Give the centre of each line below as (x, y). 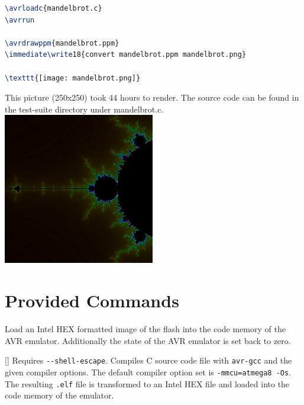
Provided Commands (92, 300)
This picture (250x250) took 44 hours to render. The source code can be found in (152, 97)
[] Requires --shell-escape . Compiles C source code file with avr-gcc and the (148, 360)
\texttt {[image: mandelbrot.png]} (73, 78)
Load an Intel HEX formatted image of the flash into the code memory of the (145, 329)
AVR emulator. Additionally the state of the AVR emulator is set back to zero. (148, 340)
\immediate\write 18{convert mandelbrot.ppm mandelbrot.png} (126, 55)
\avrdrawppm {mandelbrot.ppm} (62, 43)
